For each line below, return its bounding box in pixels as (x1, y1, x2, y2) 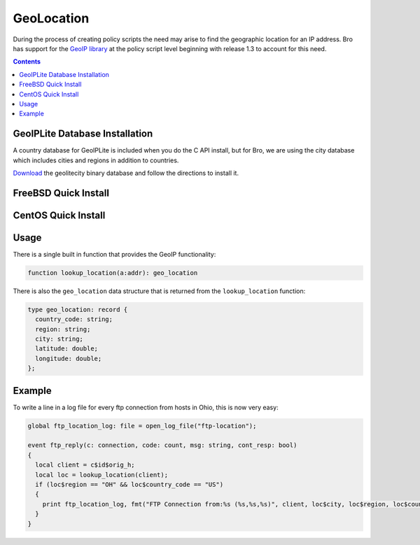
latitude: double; (35, 345, 98, 353)
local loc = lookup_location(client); (35, 471, 168, 479)
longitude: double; (35, 354, 102, 362)
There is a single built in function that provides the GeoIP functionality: (13, 250, 216, 258)
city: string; (35, 335, 84, 343)
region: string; (35, 325, 91, 333)
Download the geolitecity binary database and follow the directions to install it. (13, 169, 239, 177)
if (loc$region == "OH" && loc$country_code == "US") (35, 481, 224, 489)
